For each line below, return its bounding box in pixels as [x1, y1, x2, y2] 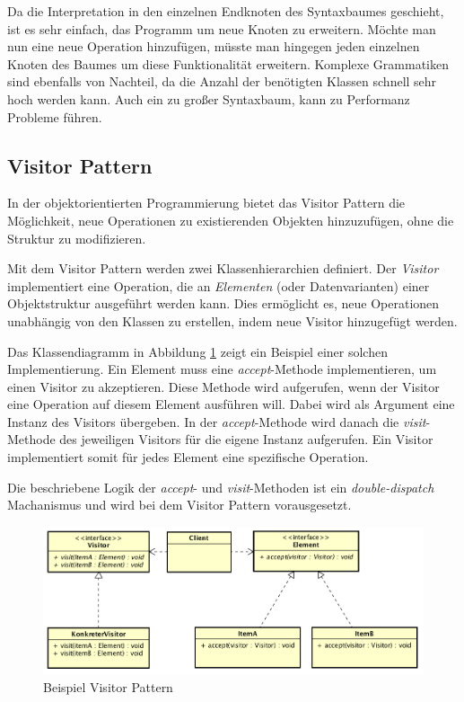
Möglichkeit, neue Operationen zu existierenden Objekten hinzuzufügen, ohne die [7, 210, 454, 229]
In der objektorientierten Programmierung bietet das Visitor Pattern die [7, 193, 406, 212]
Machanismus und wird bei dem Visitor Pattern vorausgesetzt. [7, 495, 352, 514]
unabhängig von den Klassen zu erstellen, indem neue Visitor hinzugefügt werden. [7, 311, 458, 330]
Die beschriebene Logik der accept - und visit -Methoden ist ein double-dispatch [7, 477, 434, 496]
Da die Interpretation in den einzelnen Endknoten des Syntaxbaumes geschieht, [7, 2, 444, 20]
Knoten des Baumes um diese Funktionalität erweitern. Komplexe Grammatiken [7, 54, 449, 73]
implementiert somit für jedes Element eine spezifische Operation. [7, 448, 369, 467]
